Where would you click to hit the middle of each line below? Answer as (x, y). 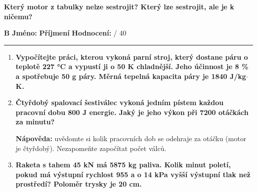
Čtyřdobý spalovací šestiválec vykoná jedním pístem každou (120, 102)
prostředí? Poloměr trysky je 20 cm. (79, 184)
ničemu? (18, 16)
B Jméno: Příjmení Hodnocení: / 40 (65, 33)
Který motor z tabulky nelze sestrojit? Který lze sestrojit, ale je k (119, 6)
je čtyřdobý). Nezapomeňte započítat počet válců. (91, 148)
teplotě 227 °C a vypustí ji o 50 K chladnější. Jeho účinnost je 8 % (132, 66)
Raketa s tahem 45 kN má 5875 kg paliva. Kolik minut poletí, (123, 165)
